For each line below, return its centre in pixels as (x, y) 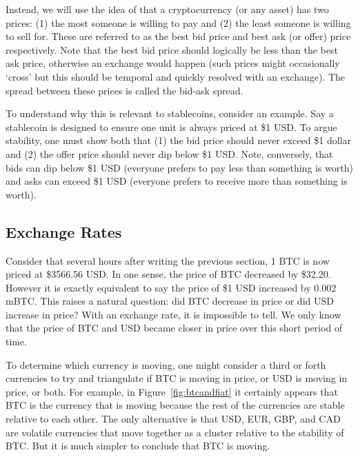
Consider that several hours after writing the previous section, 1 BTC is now (168, 260)
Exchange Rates (64, 231)
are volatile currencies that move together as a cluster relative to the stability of (175, 432)
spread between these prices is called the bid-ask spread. (125, 90)
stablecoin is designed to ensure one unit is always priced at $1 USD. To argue (171, 126)
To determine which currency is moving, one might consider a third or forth (166, 364)
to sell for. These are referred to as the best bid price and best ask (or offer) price (178, 36)
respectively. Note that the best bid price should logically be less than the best (172, 49)
